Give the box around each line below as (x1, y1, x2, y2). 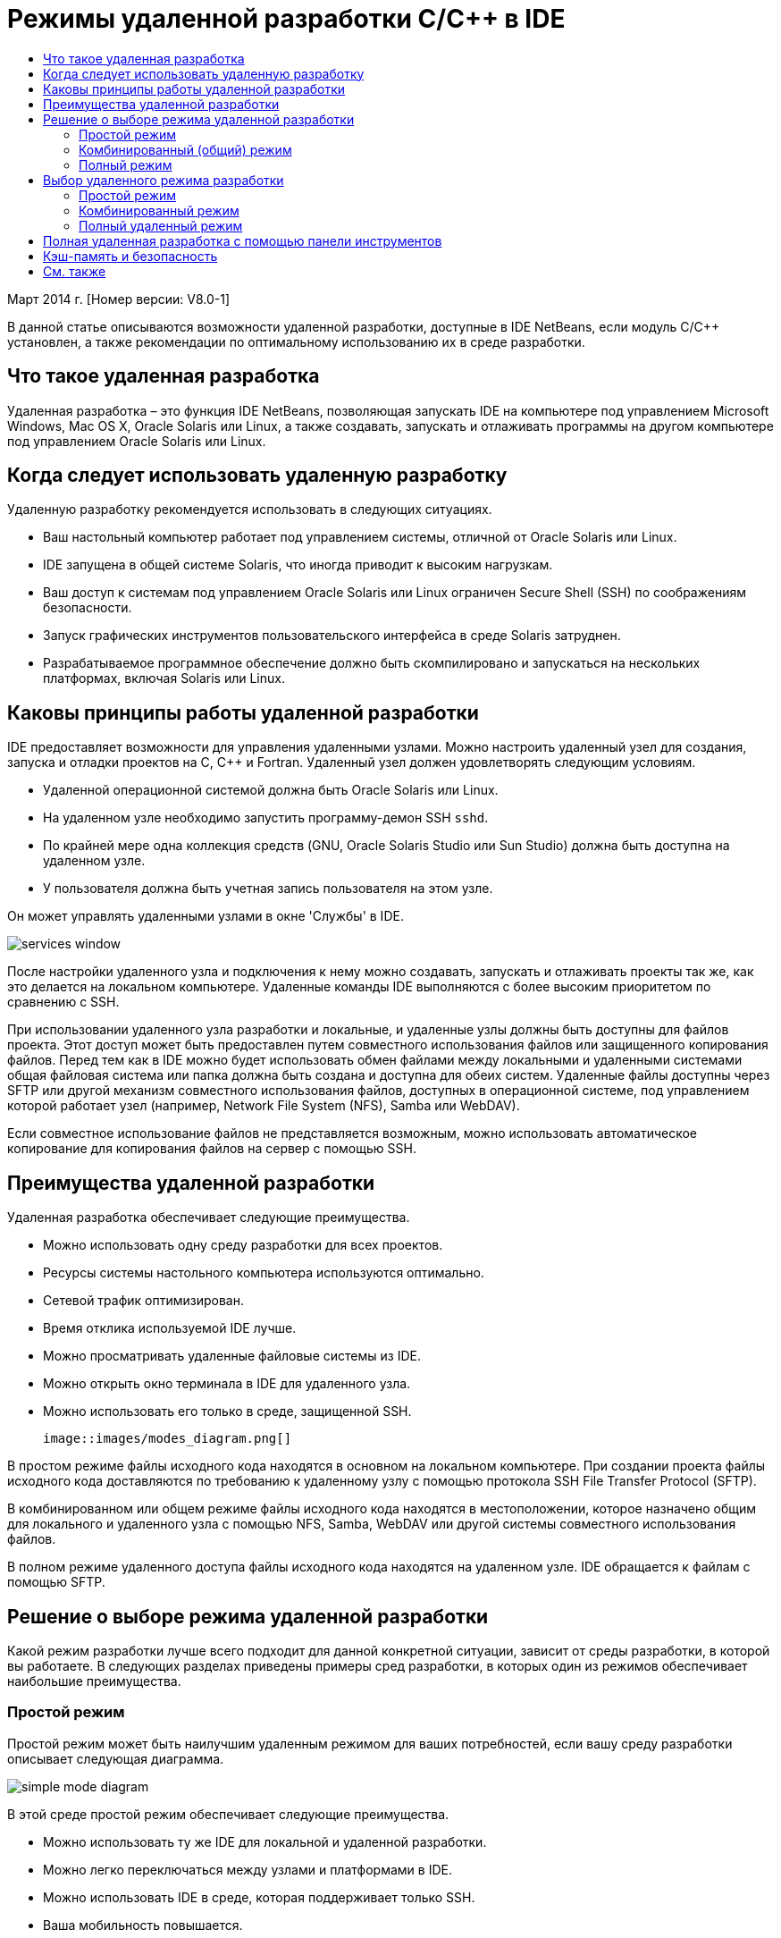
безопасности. (43, 600, 132, 616)
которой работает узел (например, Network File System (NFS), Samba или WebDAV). (7, 1098, 520, 1114)
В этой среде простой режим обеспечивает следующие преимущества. (7, 1806, 449, 1822)
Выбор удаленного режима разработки (43, 172, 284, 188)
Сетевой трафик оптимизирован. (43, 1293, 244, 1309)
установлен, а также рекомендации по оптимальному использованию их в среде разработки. (7, 333, 585, 350)
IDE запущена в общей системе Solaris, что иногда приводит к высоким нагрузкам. (43, 557, 553, 573)
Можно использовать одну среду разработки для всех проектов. (43, 1237, 443, 1253)
